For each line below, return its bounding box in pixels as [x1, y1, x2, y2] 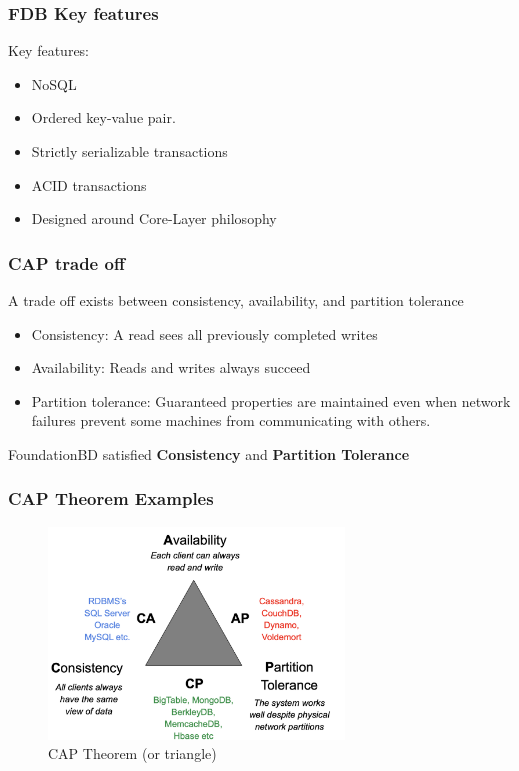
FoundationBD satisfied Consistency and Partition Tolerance [8, 443, 410, 464]
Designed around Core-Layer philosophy [31, 208, 277, 229]
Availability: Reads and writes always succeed [31, 357, 311, 378]
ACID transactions [31, 174, 147, 195]
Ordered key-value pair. [31, 107, 176, 128]
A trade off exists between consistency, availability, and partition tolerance [8, 290, 464, 310]
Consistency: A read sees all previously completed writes [31, 323, 378, 344]
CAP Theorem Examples [8, 486, 214, 511]
